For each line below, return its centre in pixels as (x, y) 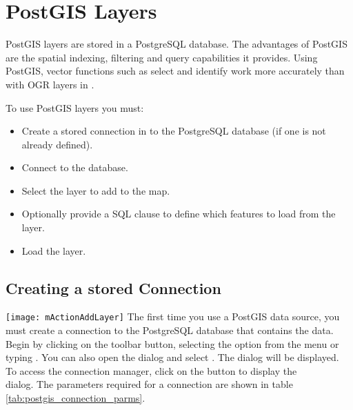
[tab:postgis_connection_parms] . (75, 398)
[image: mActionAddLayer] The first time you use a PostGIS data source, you (173, 316)
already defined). (57, 144)
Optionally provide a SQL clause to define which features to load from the (179, 214)
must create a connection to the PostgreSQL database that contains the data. (170, 330)
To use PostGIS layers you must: (75, 107)
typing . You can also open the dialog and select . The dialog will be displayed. (172, 357)
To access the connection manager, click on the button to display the (151, 370)
